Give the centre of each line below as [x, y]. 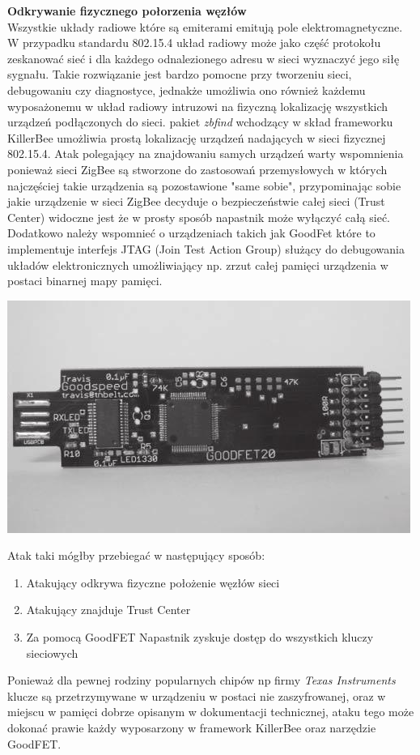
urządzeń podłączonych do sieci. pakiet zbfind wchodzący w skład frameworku [200, 122]
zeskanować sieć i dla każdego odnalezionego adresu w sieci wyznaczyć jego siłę [204, 58]
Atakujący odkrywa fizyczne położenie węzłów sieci [153, 582]
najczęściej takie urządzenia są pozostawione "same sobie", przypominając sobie [204, 185]
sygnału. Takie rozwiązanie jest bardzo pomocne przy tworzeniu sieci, [180, 74]
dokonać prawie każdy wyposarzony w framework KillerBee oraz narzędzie [192, 728]
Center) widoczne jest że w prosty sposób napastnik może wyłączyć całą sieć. [199, 217]
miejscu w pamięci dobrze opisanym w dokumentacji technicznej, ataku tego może [211, 712]
